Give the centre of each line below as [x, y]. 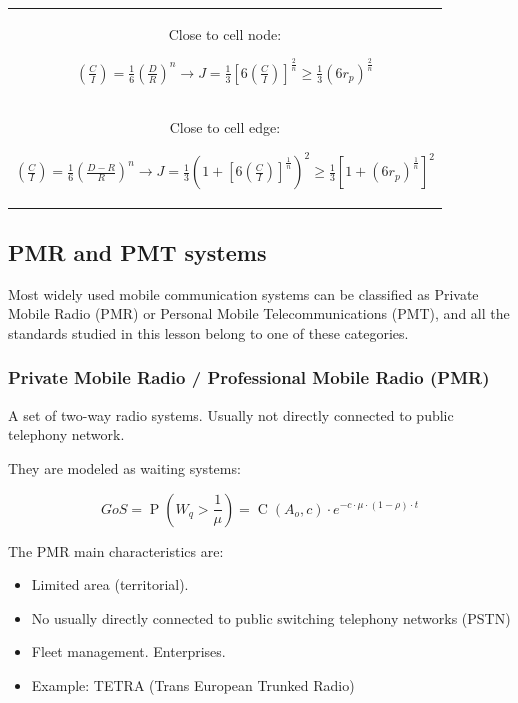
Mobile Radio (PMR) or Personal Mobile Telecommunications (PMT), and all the [259, 313]
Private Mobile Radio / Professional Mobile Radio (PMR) [249, 377]
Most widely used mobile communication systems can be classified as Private [243, 293]
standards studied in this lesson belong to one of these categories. [208, 332]
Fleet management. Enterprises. [128, 651]
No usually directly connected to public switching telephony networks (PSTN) [271, 617]
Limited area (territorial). [110, 584]
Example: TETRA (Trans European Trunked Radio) [193, 684]
